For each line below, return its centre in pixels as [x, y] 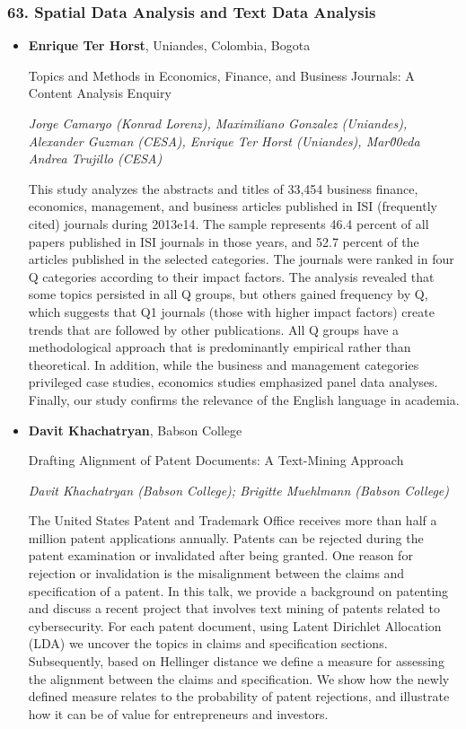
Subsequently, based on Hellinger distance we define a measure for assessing [236, 661]
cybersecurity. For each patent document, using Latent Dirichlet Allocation [235, 625]
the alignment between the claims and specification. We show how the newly [239, 678]
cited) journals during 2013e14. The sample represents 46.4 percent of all [229, 223]
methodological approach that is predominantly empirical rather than [220, 347]
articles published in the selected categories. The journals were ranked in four [241, 259]
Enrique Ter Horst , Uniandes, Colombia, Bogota [169, 45]
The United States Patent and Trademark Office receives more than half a [233, 520]
